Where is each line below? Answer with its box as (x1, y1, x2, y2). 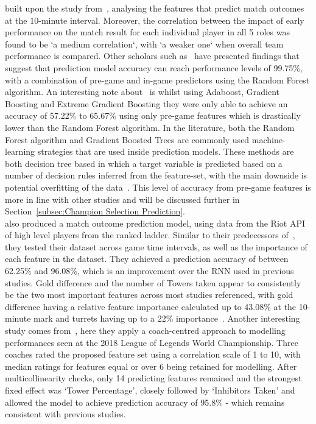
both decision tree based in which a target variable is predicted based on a (5, 157, 283, 169)
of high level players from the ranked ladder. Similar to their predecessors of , (5, 228, 295, 241)
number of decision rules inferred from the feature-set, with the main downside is (5, 169, 307, 182)
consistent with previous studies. (5, 408, 126, 420)
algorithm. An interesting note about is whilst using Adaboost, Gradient (5, 85, 279, 98)
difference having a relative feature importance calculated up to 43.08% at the (5, 300, 297, 313)
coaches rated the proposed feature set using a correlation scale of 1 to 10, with (5, 348, 301, 361)
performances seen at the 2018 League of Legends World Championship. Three (5, 336, 298, 348)
